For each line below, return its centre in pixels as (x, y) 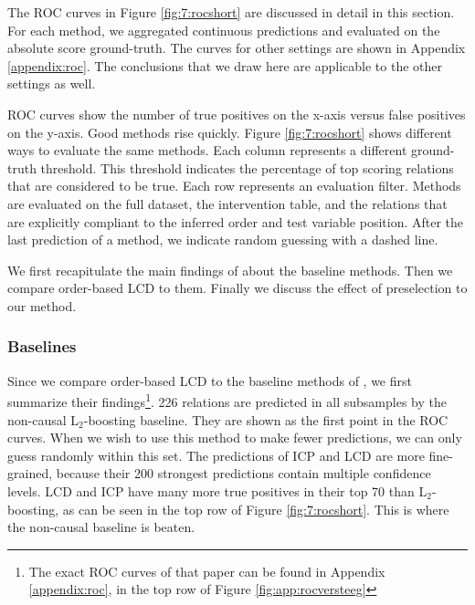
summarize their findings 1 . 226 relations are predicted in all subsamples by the (227, 400)
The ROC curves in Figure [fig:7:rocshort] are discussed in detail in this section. (231, 12)
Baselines (42, 346)
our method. (42, 305)
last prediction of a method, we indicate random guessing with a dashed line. (223, 240)
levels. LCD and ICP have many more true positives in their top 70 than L (217, 490)
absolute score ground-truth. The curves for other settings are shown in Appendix (237, 48)
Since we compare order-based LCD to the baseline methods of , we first (210, 380)
